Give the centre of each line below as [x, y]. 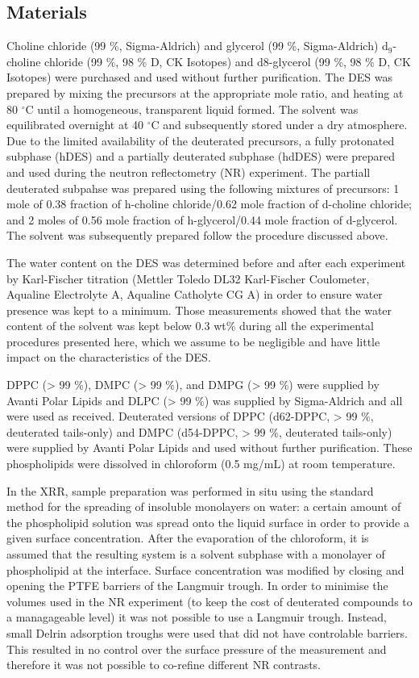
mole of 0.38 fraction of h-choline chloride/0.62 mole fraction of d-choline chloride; [209, 204]
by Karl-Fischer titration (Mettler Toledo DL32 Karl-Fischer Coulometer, [188, 278]
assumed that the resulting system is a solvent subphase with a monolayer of [196, 554]
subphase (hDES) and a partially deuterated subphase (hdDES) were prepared [201, 156]
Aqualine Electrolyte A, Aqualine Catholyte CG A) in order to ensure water [195, 294]
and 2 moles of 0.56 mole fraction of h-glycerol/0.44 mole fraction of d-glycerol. [202, 219]
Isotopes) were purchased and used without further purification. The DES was [199, 77]
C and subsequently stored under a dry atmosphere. [279, 125]
